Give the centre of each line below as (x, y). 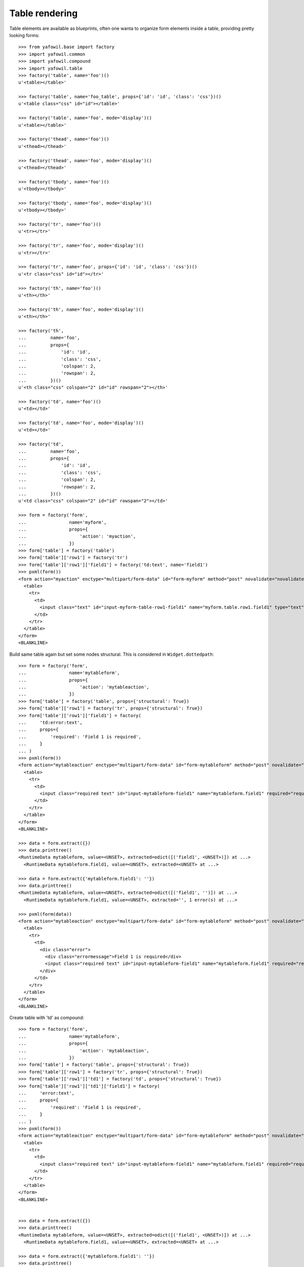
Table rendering (44, 13)
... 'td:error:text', (51, 723)
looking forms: (25, 35)
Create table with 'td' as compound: (47, 1018)
